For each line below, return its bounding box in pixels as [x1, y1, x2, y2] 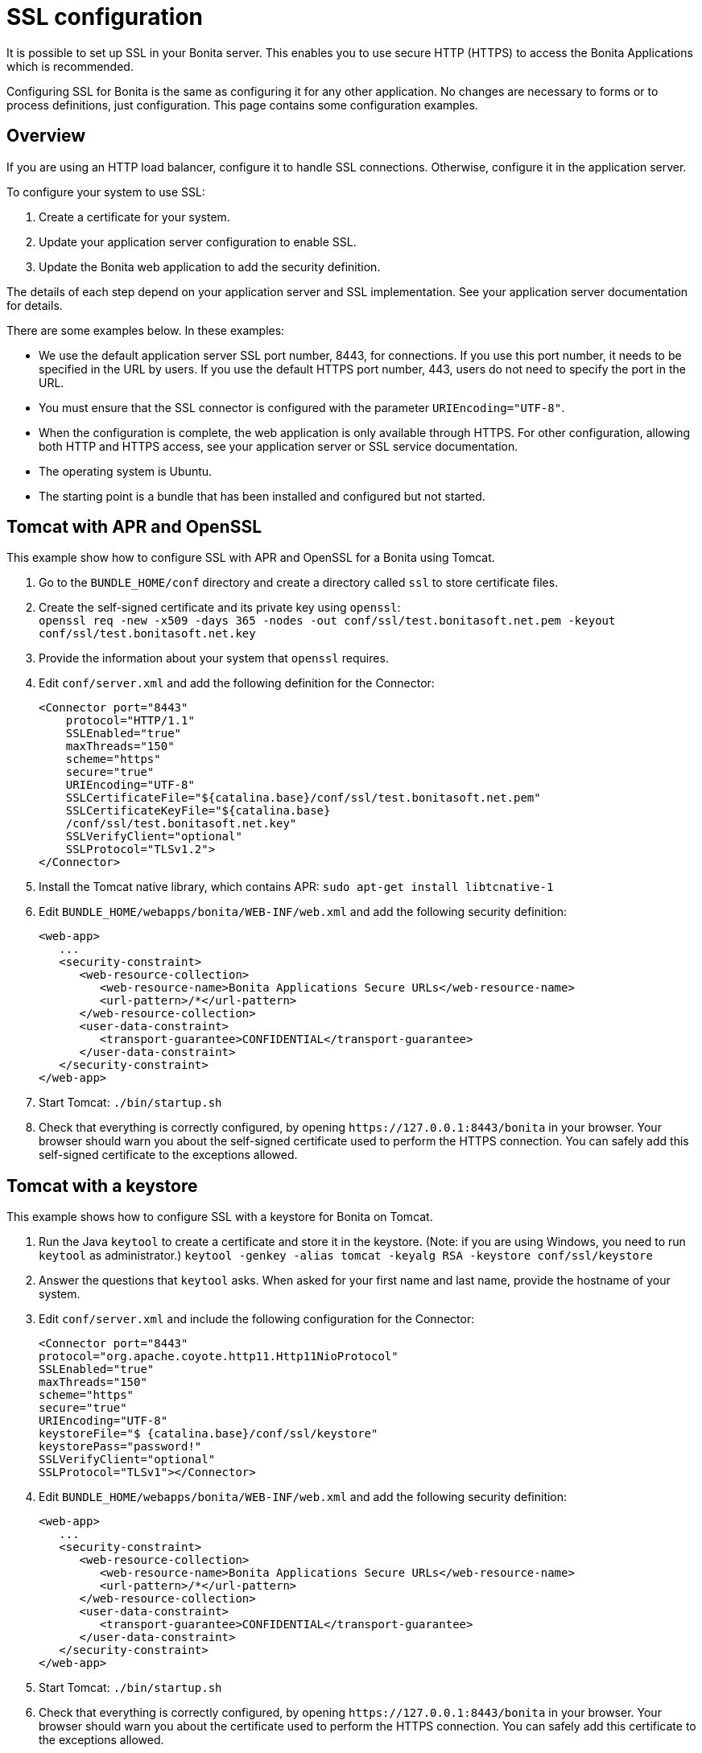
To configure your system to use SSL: [6, 184, 205, 199]
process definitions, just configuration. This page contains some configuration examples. [6, 97, 478, 112]
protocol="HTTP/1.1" [65, 714, 195, 728]
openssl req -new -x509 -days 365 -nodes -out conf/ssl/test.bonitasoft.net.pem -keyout [39, 614, 616, 628]
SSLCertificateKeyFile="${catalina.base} [65, 804, 331, 818]
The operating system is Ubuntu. [39, 464, 213, 478]
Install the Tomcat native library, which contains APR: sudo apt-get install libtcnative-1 [39, 880, 554, 894]
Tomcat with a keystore [6, 1175, 198, 1196]
